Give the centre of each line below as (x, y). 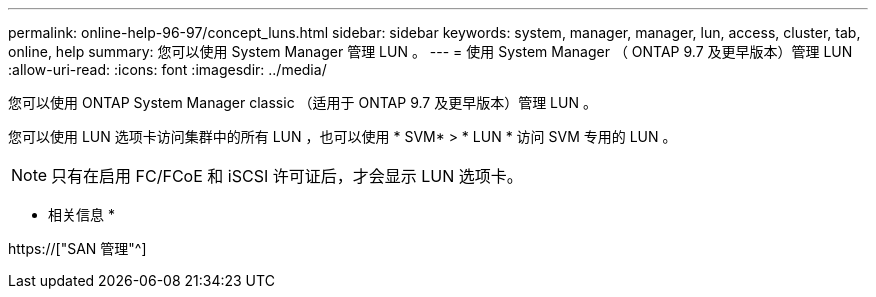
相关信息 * (81, 214)
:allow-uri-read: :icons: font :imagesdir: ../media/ (167, 69)
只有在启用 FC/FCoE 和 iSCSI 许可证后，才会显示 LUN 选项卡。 (287, 176)
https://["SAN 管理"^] (77, 248)
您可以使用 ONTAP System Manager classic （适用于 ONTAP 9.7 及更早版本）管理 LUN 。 (302, 102)
